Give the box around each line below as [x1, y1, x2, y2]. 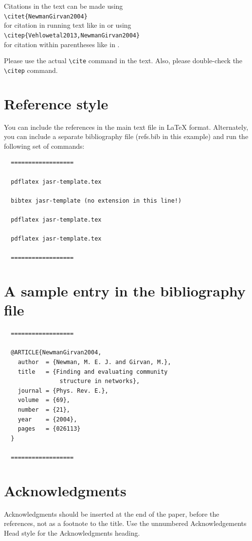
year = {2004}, [18, 416, 77, 423]
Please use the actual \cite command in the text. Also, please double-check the [4, 55, 243, 66]
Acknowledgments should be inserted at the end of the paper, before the [4, 508, 219, 519]
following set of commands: [4, 140, 85, 151]
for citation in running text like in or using [4, 20, 131, 30]
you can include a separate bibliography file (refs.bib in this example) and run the [4, 131, 249, 141]
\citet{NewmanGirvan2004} [4, 13, 88, 20]
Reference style [4, 93, 108, 113]
